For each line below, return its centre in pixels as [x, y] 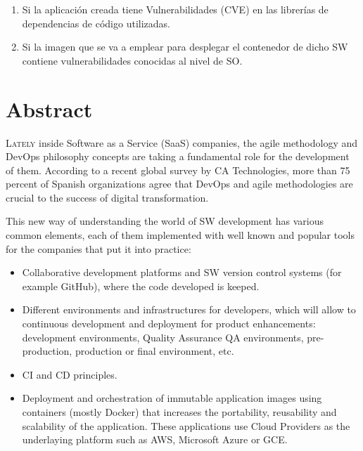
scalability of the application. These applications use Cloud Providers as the [186, 425]
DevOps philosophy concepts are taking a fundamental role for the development [178, 156]
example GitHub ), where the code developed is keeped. [141, 286]
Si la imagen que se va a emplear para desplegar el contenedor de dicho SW [185, 47]
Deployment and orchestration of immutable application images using [172, 398]
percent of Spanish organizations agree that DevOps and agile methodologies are [179, 184]
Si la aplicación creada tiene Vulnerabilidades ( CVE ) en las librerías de [175, 9]
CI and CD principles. [70, 374]
